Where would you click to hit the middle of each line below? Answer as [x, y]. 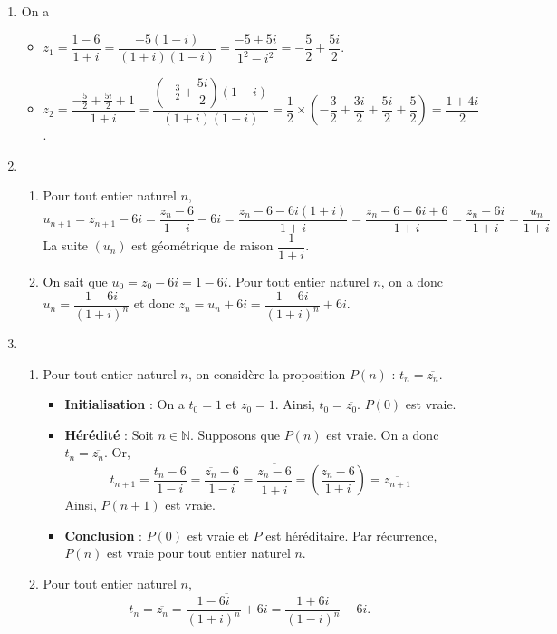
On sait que [75, 281]
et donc [154, 303]
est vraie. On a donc [383, 434]
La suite [65, 245]
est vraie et [218, 535]
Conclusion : [103, 535]
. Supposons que [235, 434]
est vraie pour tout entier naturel [198, 553]
